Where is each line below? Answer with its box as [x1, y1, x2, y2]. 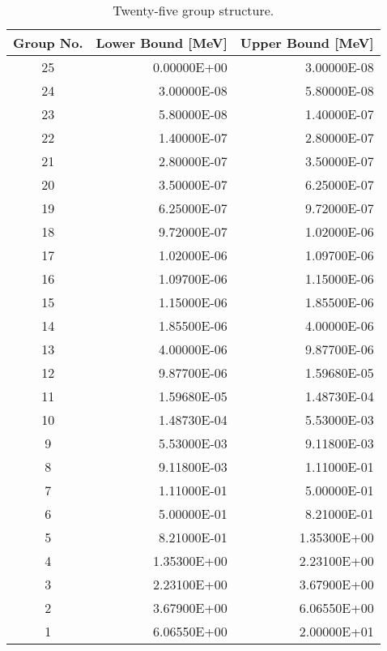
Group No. [13, 33, 83, 52]
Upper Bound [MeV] [240, 33, 374, 52]
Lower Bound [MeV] [96, 33, 228, 52]
